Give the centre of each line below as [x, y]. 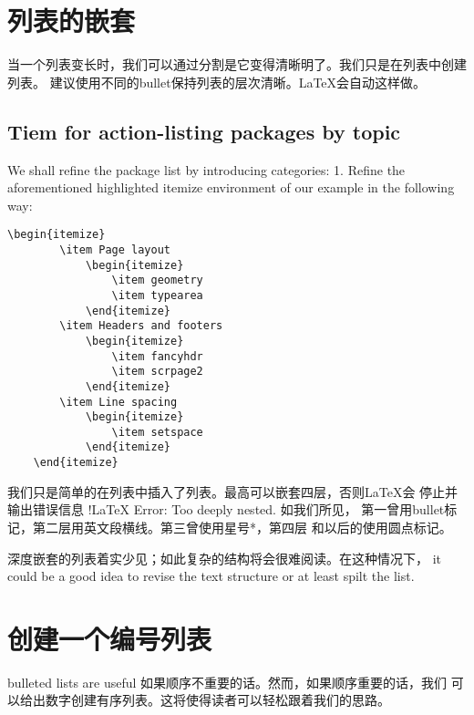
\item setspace [157, 432]
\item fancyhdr [157, 356]
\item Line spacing [118, 402]
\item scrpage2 [157, 372]
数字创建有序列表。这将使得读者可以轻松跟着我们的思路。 [217, 700]
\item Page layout [115, 249]
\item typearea [157, 295]
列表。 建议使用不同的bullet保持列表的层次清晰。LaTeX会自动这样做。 [217, 82]
